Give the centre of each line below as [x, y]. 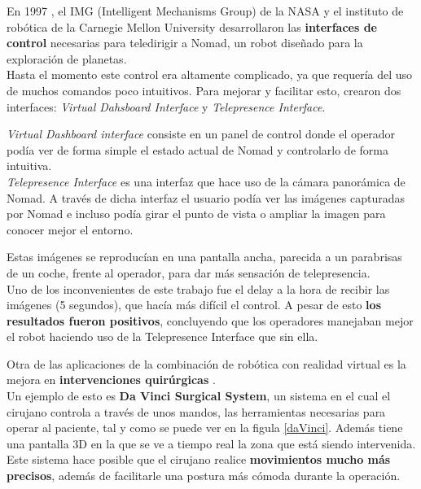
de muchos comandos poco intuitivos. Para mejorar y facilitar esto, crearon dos [204, 90]
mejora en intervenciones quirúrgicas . [111, 380]
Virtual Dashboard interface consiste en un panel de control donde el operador [201, 134]
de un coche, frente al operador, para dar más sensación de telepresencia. [189, 272]
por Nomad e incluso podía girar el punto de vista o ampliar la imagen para [196, 214]
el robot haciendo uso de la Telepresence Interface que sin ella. [162, 336]
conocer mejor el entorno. [70, 229]
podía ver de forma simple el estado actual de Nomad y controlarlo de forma [197, 149]
